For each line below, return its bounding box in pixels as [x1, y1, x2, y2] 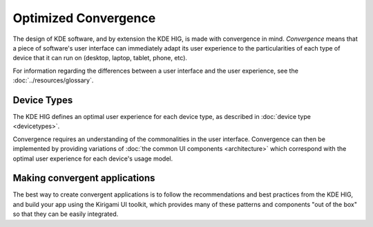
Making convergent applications [12, 172, 155, 184]
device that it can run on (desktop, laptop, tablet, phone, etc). [12, 54, 188, 62]
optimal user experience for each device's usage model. [12, 154, 173, 163]
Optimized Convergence [12, 10, 156, 26]
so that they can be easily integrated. [12, 210, 119, 218]
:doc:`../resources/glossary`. [12, 76, 94, 84]
